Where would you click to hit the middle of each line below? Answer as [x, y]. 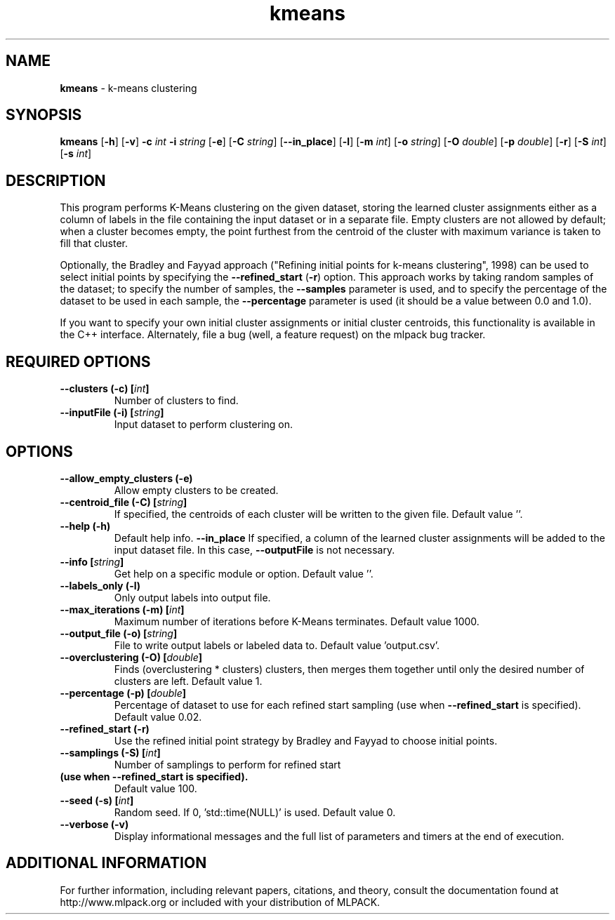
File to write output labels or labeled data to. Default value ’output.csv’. [277, 645]
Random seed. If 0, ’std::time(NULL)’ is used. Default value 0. [255, 812]
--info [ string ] [92, 561]
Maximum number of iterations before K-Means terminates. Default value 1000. [297, 621]
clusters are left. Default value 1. [188, 681]
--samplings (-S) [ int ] [110, 752]
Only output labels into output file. [192, 597]
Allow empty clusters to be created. [196, 490]
